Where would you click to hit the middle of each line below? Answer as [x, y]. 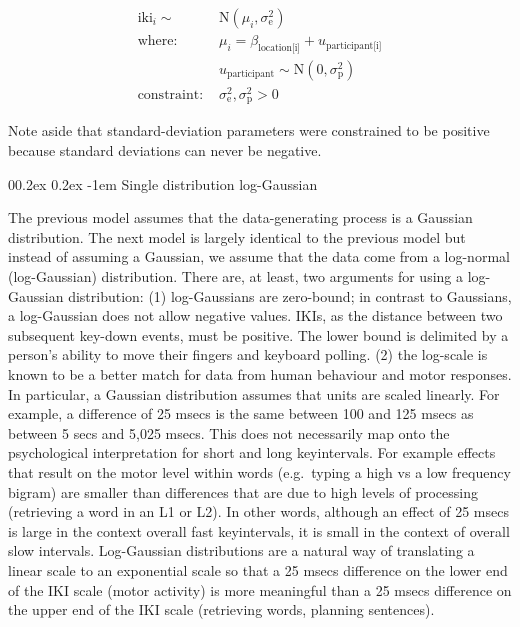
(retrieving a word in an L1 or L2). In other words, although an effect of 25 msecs [258, 511]
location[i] [279, 47]
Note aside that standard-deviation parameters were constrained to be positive [249, 130]
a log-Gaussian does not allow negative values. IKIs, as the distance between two [255, 315]
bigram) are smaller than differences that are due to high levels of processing [243, 491]
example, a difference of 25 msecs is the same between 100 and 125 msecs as [241, 413]
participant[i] [354, 45]
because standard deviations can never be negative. [165, 150]
